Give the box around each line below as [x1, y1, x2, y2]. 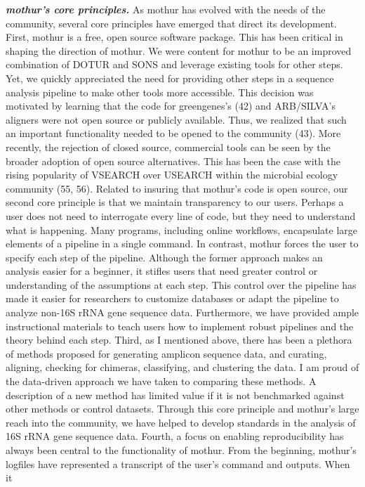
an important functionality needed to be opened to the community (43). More [6, 126, 341, 141]
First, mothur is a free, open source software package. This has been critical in [6, 30, 343, 44]
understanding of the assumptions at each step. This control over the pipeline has [6, 277, 357, 292]
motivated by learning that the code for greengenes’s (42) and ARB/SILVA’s [6, 98, 336, 113]
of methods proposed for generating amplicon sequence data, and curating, [6, 346, 327, 361]
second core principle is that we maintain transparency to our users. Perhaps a [6, 195, 344, 209]
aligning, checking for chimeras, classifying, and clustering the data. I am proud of [6, 360, 359, 375]
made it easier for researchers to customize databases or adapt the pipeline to [6, 291, 339, 306]
